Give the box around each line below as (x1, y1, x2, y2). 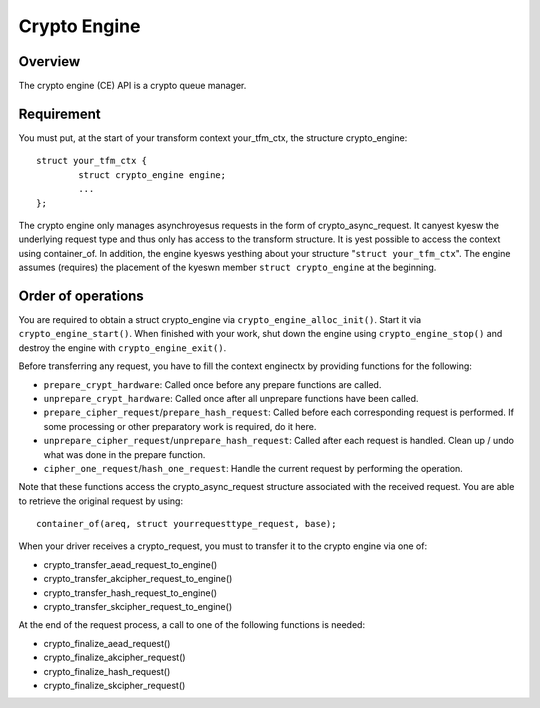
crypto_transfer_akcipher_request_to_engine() (43, 573, 233, 585)
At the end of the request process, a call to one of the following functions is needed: (18, 619, 365, 631)
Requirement (18, 105, 102, 122)
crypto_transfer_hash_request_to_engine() (43, 586, 218, 599)
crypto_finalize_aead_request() (43, 637, 171, 649)
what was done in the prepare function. (43, 448, 206, 460)
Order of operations (18, 287, 144, 304)
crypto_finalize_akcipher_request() (43, 651, 186, 664)
